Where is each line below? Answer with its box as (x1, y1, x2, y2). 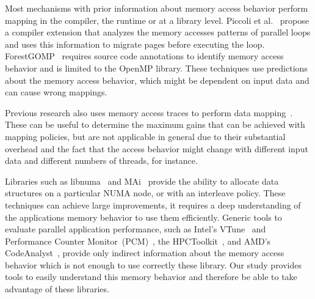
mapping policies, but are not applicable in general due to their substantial (5, 130, 286, 142)
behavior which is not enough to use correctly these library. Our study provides (5, 258, 302, 271)
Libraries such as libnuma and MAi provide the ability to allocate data (5, 174, 279, 187)
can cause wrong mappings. (5, 86, 107, 98)
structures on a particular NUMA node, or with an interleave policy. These (5, 186, 286, 199)
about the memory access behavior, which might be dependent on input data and (5, 73, 310, 86)
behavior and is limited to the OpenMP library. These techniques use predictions (5, 61, 308, 74)
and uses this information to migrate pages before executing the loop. (5, 37, 265, 50)
